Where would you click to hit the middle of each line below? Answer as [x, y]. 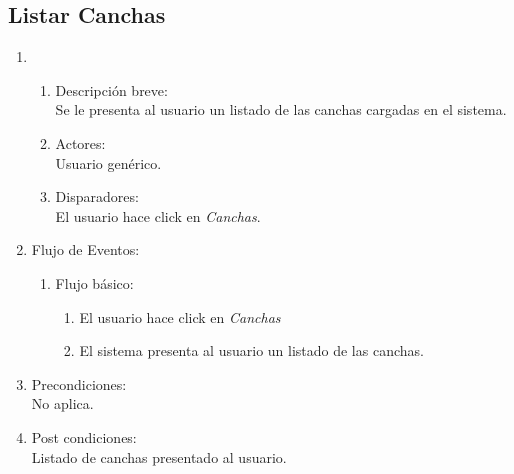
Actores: [80, 142]
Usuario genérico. [108, 162]
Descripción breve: [111, 89]
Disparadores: [97, 196]
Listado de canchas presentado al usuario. [159, 456]
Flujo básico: [94, 282]
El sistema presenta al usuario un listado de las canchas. [251, 350]
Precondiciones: [79, 383]
